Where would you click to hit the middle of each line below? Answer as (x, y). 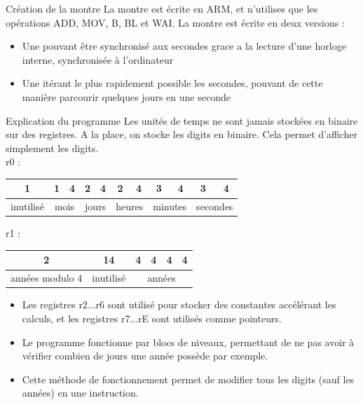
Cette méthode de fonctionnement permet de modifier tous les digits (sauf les (188, 379)
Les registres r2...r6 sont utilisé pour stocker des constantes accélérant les (179, 304)
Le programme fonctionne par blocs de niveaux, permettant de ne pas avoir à (188, 342)
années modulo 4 (47, 278)
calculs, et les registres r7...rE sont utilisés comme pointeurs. (152, 318)
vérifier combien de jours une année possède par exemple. (145, 356)
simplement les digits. (52, 147)
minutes (170, 206)
